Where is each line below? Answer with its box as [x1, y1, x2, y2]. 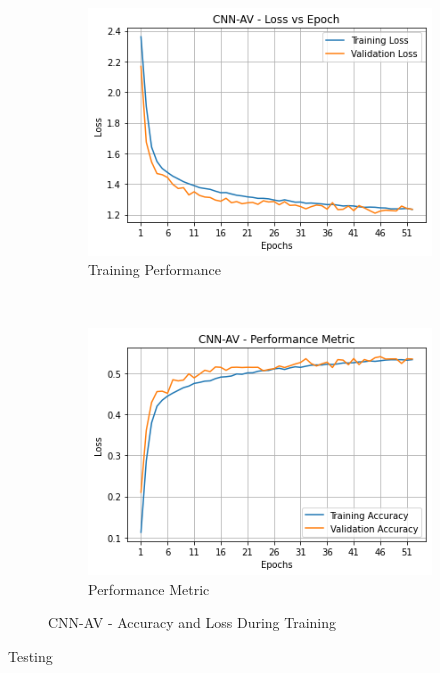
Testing [8, 646, 53, 667]
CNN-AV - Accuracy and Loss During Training [48, 612, 337, 633]
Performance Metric [88, 578, 210, 599]
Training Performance [88, 259, 221, 280]
